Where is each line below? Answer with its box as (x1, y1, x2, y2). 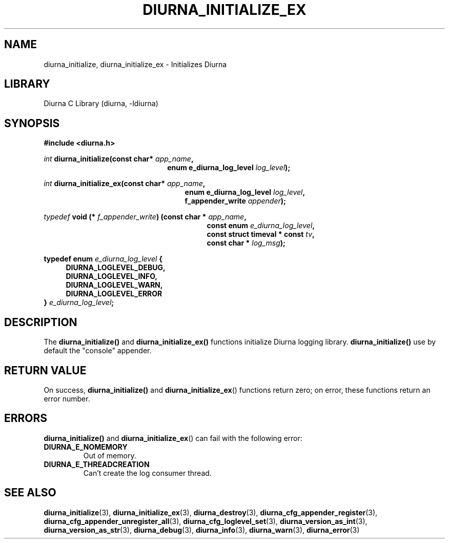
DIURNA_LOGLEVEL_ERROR (66, 289, 162, 298)
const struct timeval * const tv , (207, 230, 315, 239)
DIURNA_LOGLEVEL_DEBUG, (66, 263, 166, 272)
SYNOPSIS (4, 116, 60, 130)
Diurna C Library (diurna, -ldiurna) (44, 99, 158, 108)
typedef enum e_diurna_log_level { (44, 254, 162, 264)
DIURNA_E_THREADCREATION (44, 459, 150, 469)
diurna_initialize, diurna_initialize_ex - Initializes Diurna (44, 59, 227, 69)
